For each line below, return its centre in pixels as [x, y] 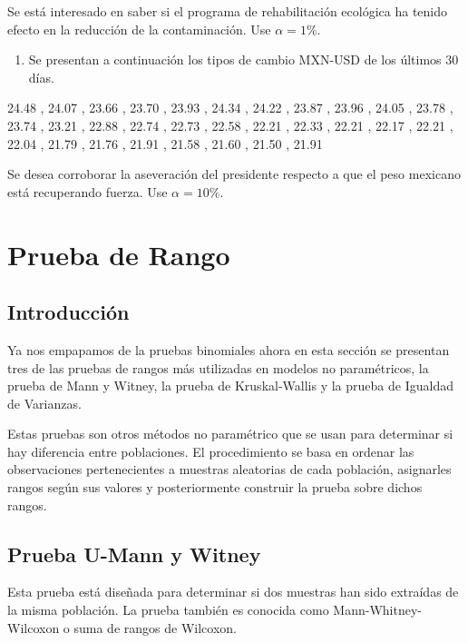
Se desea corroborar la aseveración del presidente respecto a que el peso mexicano [234, 174]
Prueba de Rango [119, 254]
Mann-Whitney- [377, 610]
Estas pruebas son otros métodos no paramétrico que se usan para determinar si [230, 434]
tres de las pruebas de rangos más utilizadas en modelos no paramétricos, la [218, 367]
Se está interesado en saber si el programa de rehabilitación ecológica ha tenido [228, 11]
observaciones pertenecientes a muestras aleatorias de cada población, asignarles [229, 469]
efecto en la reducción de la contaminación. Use [139, 29]
